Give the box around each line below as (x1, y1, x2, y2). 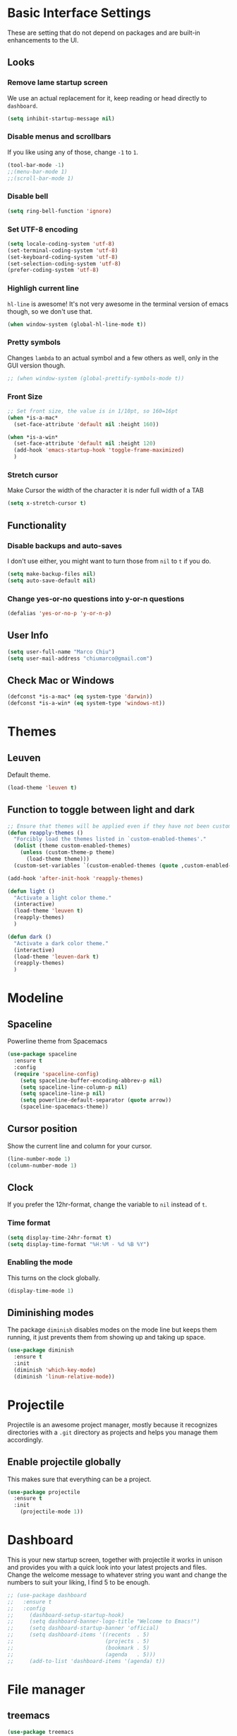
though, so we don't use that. (7, 307, 93, 316)
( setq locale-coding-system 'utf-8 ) (7, 240, 115, 247)
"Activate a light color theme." (13, 894, 112, 901)
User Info (7, 629, 49, 641)
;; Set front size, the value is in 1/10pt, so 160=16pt (7, 407, 178, 415)
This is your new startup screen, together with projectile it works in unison (7, 1555, 223, 1564)
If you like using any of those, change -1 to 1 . (7, 147, 139, 156)
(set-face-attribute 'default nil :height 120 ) (13, 440, 157, 447)
